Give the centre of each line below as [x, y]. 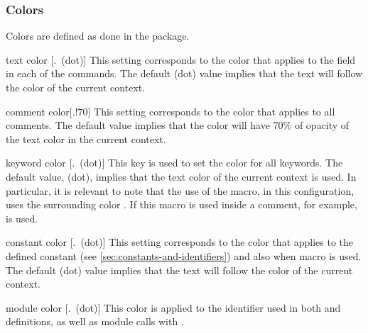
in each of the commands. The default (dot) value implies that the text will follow [184, 73]
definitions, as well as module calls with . [95, 321]
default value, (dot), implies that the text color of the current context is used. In [181, 176]
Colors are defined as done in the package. [98, 36]
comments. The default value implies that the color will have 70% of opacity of [178, 125]
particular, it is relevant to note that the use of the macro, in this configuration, [180, 190]
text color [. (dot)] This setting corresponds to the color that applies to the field [181, 59]
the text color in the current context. [86, 139]
